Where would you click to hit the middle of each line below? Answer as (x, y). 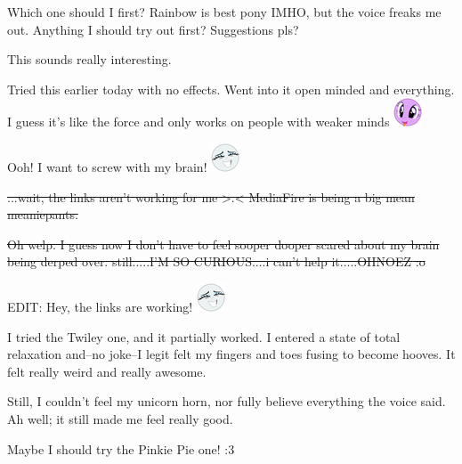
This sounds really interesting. (89, 59)
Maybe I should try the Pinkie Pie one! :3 (121, 448)
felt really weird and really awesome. (107, 371)
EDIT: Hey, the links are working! (100, 306)
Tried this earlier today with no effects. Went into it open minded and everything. (231, 89)
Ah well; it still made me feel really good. (120, 418)
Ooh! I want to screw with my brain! (107, 166)
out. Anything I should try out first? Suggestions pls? (153, 29)
